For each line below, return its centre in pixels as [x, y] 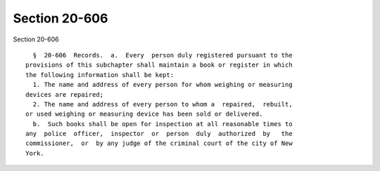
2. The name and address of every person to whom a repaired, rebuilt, [163, 104]
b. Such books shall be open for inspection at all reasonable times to [163, 124]
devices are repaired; [65, 94]
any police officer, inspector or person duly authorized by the [159, 134]
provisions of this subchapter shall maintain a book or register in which [159, 65]
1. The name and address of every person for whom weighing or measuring [163, 85]
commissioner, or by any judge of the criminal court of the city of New [159, 143]
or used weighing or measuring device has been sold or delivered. [144, 114]
